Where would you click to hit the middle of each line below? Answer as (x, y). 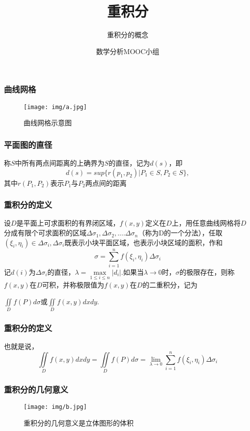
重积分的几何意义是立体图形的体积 (79, 422)
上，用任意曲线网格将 (206, 223)
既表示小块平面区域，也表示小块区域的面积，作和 (144, 242)
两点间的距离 (106, 183)
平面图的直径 (28, 144)
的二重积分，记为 (170, 285)
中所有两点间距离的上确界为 (60, 163)
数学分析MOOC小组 (128, 51)
